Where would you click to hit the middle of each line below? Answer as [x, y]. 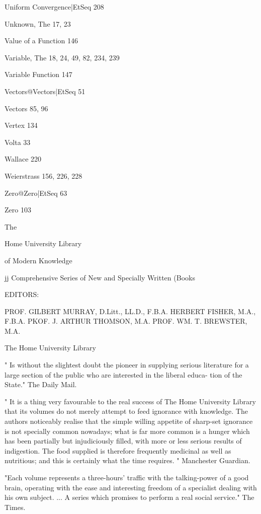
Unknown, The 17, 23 [38, 23]
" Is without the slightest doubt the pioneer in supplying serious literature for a [127, 365]
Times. [15, 507]
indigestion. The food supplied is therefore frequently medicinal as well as [118, 450]
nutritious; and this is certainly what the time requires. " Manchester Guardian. [127, 460]
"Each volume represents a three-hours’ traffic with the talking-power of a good [127, 477]
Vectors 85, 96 [26, 108]
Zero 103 [18, 210]
